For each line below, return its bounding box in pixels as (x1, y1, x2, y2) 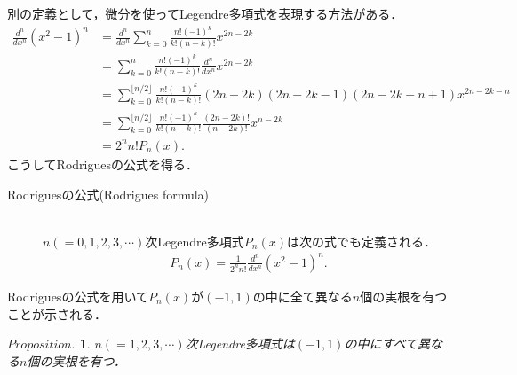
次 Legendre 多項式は (185, 334, 295, 353)
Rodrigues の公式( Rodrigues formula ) (7, 184, 210, 203)
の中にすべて (344, 334, 418, 353)
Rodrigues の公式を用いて (7, 286, 148, 305)
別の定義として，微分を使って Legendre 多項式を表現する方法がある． (7, 4, 403, 22)
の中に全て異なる (252, 286, 353, 305)
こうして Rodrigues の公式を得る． (7, 155, 198, 173)
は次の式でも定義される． (286, 231, 436, 250)
